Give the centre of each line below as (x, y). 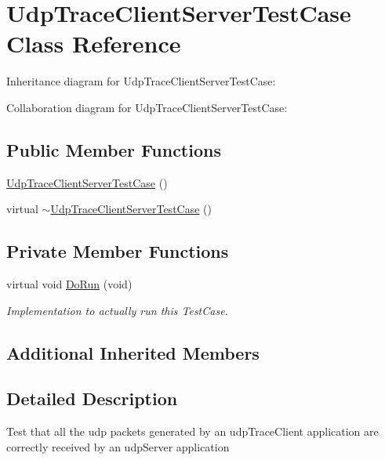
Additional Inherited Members (133, 352)
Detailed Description (92, 398)
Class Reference (94, 43)
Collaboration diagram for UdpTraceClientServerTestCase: (147, 107)
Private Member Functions (118, 251)
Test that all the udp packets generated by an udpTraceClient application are (192, 431)
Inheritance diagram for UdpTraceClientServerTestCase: (141, 81)
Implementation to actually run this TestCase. (117, 310)
